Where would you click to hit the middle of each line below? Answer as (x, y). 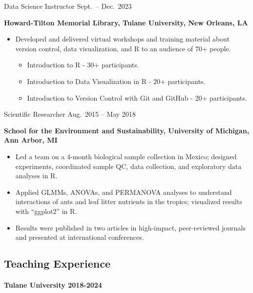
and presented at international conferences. (80, 237)
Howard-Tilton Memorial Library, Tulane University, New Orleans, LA (126, 22)
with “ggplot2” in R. (46, 211)
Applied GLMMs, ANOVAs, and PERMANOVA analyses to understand (124, 192)
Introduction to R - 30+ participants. (83, 65)
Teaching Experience (57, 263)
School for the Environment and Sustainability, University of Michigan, (127, 130)
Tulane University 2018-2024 (53, 285)
